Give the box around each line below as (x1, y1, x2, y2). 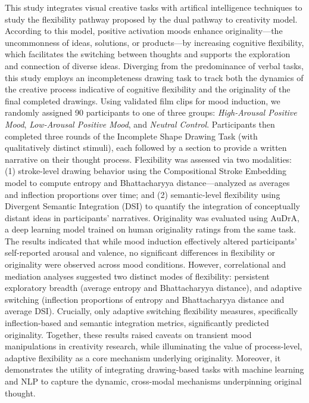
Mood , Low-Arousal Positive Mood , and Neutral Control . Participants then (5, 117, 275, 130)
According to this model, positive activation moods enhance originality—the (5, 24, 283, 37)
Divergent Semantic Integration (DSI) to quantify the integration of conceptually (5, 200, 300, 212)
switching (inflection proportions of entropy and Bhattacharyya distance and (5, 293, 285, 305)
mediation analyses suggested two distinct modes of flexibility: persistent (5, 269, 270, 282)
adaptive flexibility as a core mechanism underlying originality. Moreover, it (5, 351, 281, 364)
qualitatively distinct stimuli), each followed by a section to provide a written (5, 141, 287, 154)
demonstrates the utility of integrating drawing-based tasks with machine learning (5, 363, 304, 376)
